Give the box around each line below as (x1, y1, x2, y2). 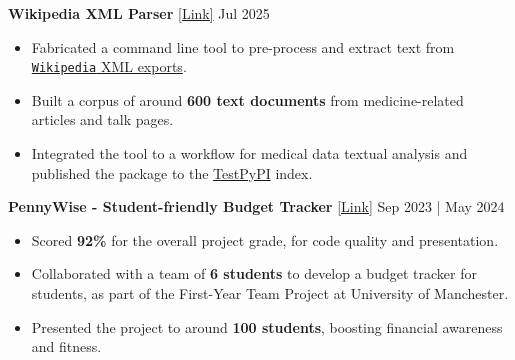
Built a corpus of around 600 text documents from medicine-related (31, 89, 464, 110)
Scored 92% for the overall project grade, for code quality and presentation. (31, 229, 499, 250)
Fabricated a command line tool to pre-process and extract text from (31, 36, 455, 57)
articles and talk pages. (31, 109, 174, 130)
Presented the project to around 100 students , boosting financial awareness (31, 316, 503, 337)
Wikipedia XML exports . (31, 56, 187, 77)
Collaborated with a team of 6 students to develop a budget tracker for (31, 263, 477, 284)
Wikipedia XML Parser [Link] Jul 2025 (8, 3, 270, 23)
